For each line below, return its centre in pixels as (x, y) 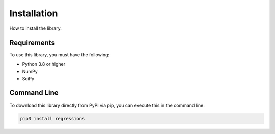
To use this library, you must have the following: (59, 55)
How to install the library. (36, 28)
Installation (34, 13)
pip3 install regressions (52, 119)
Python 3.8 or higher (44, 64)
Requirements (32, 43)
